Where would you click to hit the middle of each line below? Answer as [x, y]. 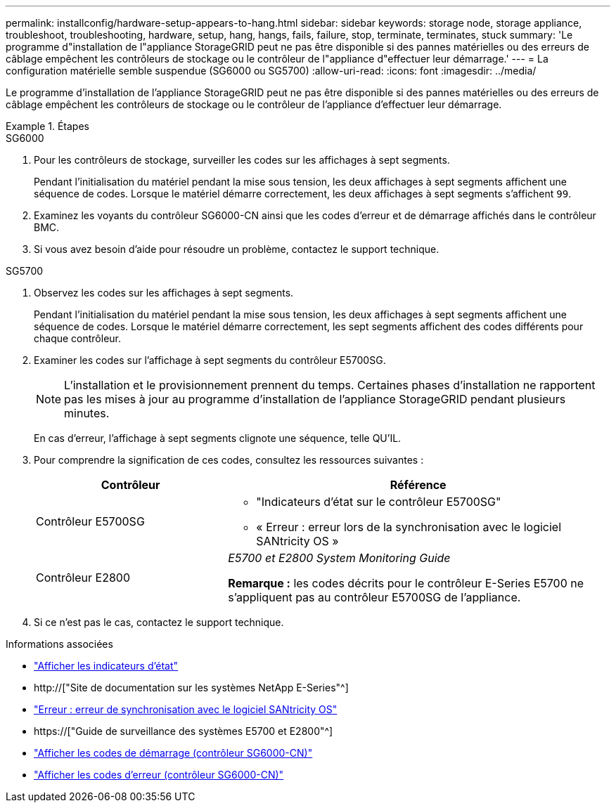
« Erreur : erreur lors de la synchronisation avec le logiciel [409, 527]
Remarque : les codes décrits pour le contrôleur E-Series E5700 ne [406, 583]
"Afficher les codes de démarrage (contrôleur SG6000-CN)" [173, 753]
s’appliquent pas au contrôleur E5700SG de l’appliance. [374, 597]
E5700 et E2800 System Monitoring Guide [339, 558]
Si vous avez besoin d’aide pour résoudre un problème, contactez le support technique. [237, 249]
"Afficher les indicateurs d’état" [106, 666]
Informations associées [59, 644]
